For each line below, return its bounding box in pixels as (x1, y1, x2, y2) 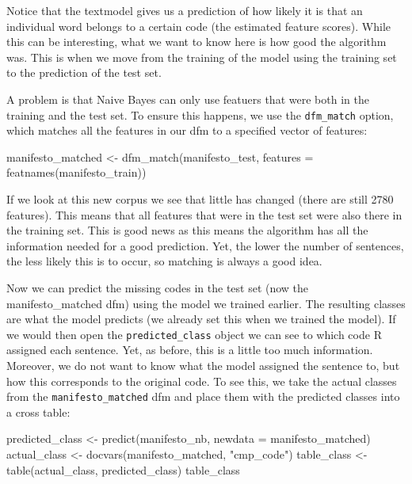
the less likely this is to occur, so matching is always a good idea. (6, 253, 322, 269)
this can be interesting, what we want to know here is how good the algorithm (6, 33, 387, 50)
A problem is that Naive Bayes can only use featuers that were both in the (6, 90, 369, 107)
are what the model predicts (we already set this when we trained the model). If (6, 311, 396, 327)
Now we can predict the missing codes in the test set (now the (6, 279, 309, 295)
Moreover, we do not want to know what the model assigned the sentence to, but (6, 357, 400, 373)
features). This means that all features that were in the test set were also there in (6, 206, 402, 223)
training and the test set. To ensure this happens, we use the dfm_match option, (6, 106, 394, 123)
